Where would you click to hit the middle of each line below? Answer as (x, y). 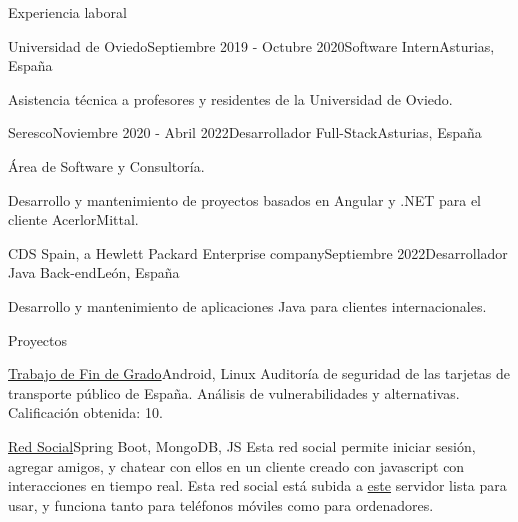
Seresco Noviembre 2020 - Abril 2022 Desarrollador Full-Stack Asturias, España (245, 132)
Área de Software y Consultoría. (106, 165)
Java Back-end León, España (94, 272)
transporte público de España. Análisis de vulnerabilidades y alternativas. (234, 392)
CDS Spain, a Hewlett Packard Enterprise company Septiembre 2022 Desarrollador (258, 252)
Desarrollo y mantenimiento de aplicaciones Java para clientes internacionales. (247, 305)
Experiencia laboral (67, 12)
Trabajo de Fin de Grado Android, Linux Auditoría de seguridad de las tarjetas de (259, 373)
